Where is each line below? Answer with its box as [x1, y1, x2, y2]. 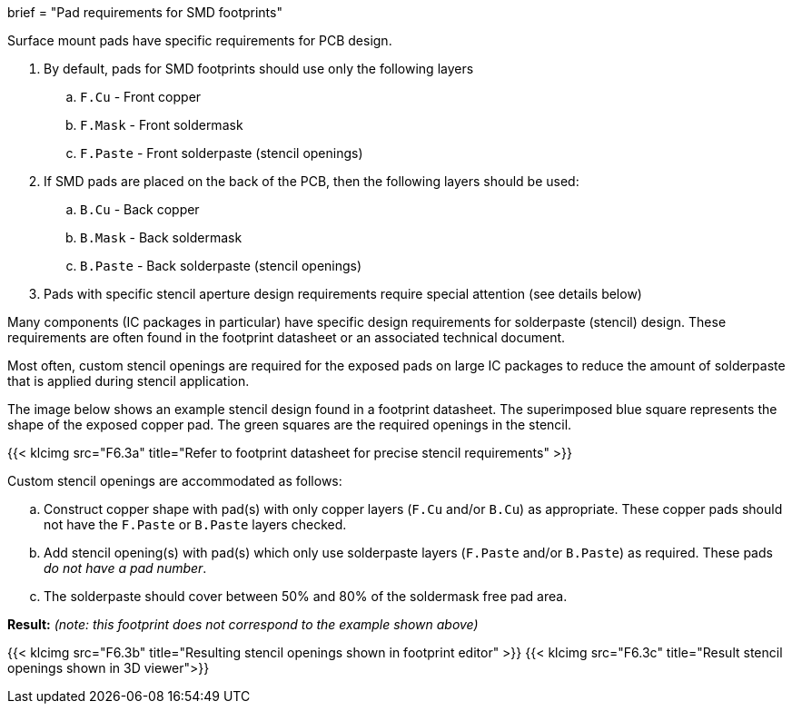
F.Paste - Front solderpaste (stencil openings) [80, 145, 363, 161]
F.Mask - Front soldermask [80, 117, 243, 133]
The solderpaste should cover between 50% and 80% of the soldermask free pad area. [44, 588, 568, 604]
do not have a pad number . [44, 560, 207, 576]
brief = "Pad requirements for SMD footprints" [7, 5, 282, 20]
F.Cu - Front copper [80, 89, 202, 104]
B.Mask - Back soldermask [80, 230, 243, 245]
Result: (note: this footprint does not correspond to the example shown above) [7, 617, 479, 632]
